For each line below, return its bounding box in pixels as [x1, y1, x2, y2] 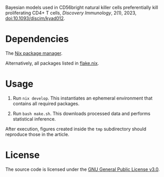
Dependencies [5, 33, 69, 45]
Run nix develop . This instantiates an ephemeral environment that [12, 95, 153, 101]
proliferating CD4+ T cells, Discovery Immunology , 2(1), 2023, [5, 10, 137, 16]
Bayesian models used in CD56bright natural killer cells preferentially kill [5, 5, 158, 10]
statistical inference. [12, 115, 56, 122]
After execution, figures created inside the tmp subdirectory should [5, 126, 147, 132]
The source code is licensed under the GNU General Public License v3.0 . [5, 166, 160, 172]
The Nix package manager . [5, 50, 63, 56]
